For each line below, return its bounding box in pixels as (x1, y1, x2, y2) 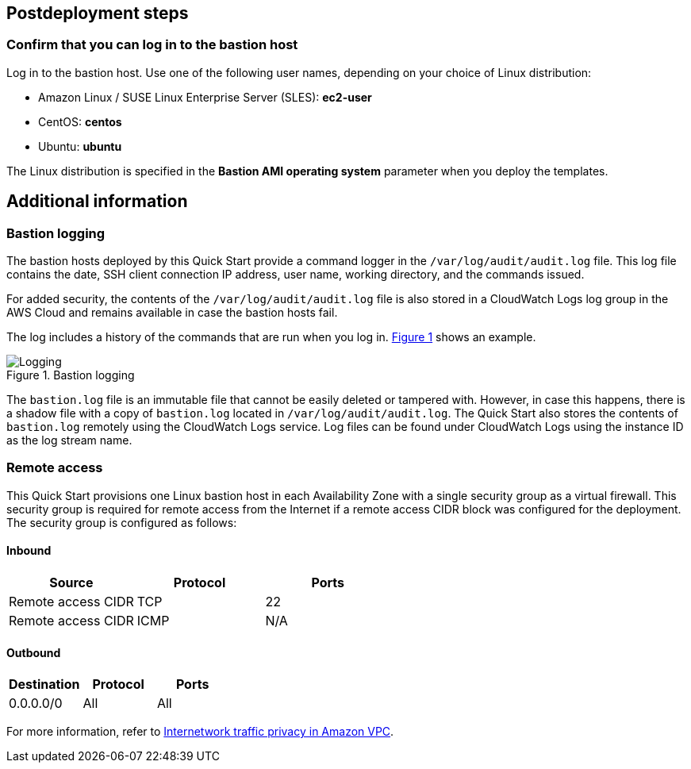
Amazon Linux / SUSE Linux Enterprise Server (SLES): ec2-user (38, 90, 372, 104)
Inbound (6, 544, 52, 558)
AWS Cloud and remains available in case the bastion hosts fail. (6, 306, 338, 320)
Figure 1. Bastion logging (6, 368, 135, 383)
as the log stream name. (6, 433, 132, 448)
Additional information (6, 191, 188, 212)
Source (49, 574, 94, 590)
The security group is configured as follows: (6, 515, 237, 529)
